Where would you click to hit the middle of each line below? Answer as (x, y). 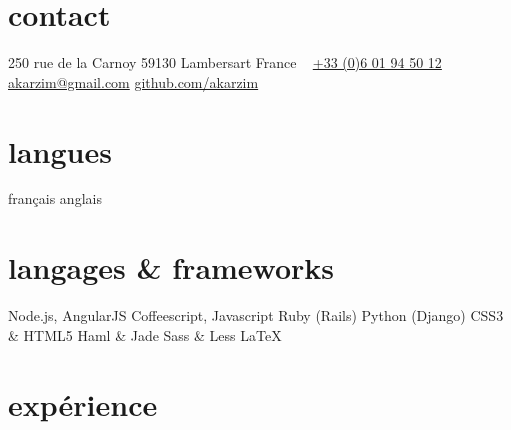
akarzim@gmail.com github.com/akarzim (133, 81)
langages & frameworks (171, 267)
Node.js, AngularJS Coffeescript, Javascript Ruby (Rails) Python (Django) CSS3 (256, 315)
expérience (83, 403)
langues (60, 150)
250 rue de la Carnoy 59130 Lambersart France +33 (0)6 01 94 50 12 (225, 62)
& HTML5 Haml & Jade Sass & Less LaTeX (145, 334)
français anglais (55, 198)
